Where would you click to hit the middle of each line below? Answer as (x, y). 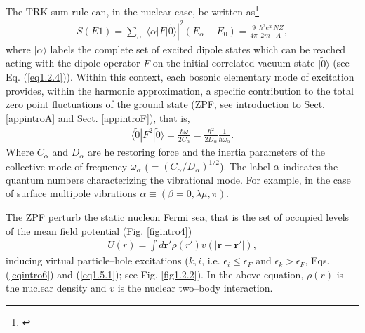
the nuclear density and (56, 288)
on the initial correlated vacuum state (234, 63)
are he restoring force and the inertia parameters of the (207, 152)
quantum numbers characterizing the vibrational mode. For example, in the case (178, 179)
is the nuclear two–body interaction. (195, 288)
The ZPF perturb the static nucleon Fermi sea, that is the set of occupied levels (178, 216)
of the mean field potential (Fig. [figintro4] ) (99, 230)
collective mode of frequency (67, 166)
